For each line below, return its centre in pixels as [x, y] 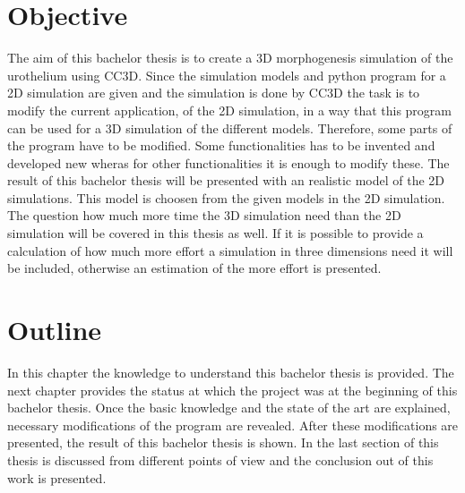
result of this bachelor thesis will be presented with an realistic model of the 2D [226, 180]
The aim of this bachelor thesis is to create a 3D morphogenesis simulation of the [230, 58]
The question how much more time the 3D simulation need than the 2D [204, 215]
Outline [55, 330]
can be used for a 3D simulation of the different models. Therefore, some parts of [230, 127]
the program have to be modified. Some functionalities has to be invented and [221, 145]
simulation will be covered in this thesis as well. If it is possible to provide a [215, 233]
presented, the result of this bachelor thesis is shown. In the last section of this [223, 442]
